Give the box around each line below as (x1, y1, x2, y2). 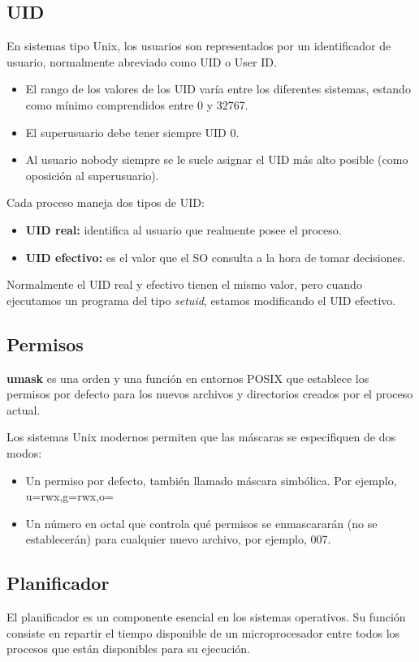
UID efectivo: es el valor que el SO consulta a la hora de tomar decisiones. (25, 248, 406, 265)
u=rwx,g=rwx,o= (25, 488, 114, 505)
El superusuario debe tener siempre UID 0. (25, 123, 240, 140)
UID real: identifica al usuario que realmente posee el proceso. (25, 221, 342, 238)
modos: (6, 444, 42, 461)
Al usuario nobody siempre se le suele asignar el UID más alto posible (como (25, 151, 408, 168)
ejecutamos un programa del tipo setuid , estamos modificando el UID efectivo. (6, 291, 396, 308)
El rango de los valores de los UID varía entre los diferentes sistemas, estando (25, 80, 411, 97)
